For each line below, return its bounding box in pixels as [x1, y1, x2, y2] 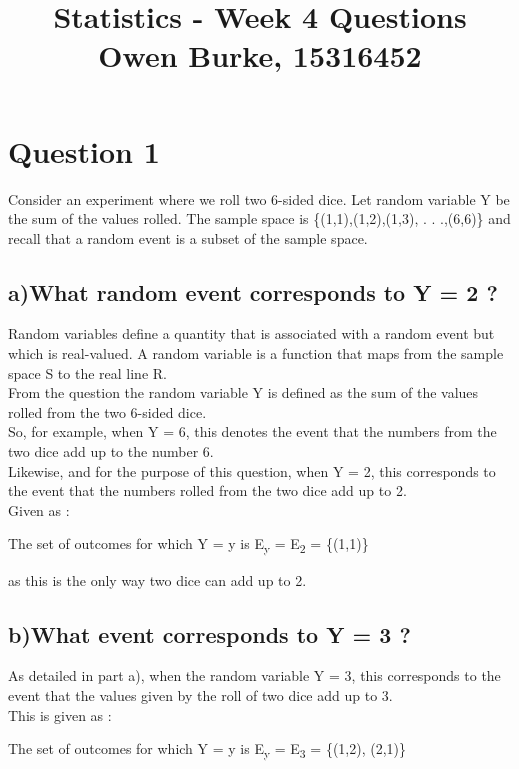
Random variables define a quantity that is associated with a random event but [8, 323, 495, 344]
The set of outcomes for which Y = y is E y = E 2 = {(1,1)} [8, 533, 369, 557]
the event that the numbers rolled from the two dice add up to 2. [8, 480, 407, 501]
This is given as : [8, 704, 112, 725]
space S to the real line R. [8, 362, 167, 383]
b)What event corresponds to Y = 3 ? [8, 618, 411, 649]
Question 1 [8, 130, 160, 171]
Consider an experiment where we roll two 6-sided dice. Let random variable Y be [8, 188, 510, 209]
